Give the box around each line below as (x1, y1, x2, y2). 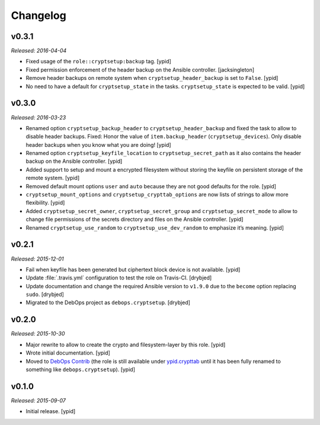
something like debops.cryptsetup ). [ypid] (25, 366, 136, 373)
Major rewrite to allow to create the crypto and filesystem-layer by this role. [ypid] (25, 341, 226, 348)
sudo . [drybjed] (25, 291, 65, 298)
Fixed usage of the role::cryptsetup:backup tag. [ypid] (25, 58, 171, 65)
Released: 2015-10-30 (11, 330, 65, 337)
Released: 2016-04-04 (11, 47, 67, 54)
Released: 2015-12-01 (11, 255, 64, 262)
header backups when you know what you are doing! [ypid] (25, 141, 171, 148)
